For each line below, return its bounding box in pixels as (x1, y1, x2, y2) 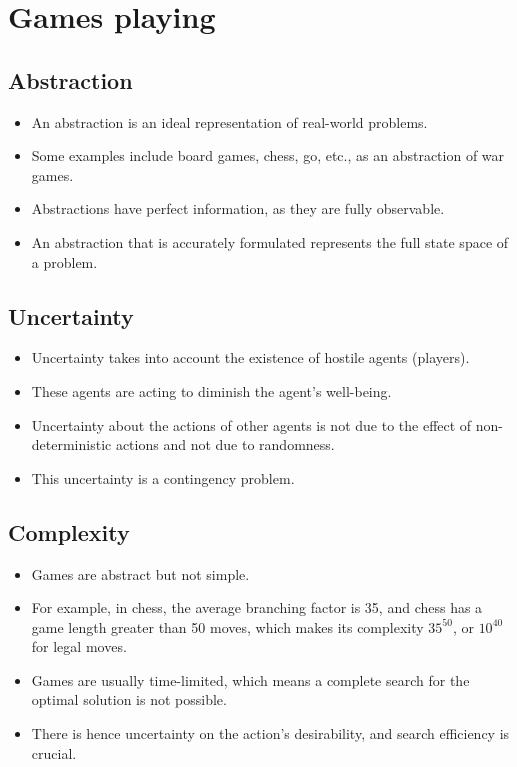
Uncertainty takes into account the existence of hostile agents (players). (31, 347, 470, 368)
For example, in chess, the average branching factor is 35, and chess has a (31, 597, 483, 618)
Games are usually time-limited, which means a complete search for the (31, 669, 470, 690)
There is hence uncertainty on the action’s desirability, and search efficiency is (31, 723, 510, 744)
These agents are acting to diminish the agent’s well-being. (31, 380, 392, 401)
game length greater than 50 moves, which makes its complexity (31, 616, 424, 637)
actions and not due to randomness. (115, 434, 335, 455)
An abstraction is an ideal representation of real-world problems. (31, 111, 428, 132)
